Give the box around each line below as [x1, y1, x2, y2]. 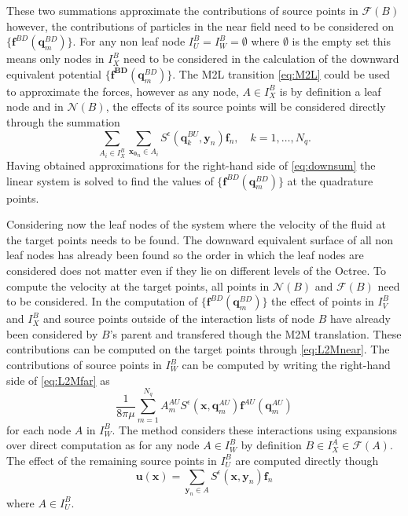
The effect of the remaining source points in [6, 452, 217, 468]
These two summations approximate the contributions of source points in [6, 2, 358, 18]
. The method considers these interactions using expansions [112, 421, 398, 437]
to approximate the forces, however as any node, [6, 82, 239, 99]
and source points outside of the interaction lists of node [42, 310, 315, 327]
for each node [6, 421, 72, 437]
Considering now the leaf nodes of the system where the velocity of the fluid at [6, 216, 386, 232]
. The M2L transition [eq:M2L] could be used [172, 65, 391, 82]
